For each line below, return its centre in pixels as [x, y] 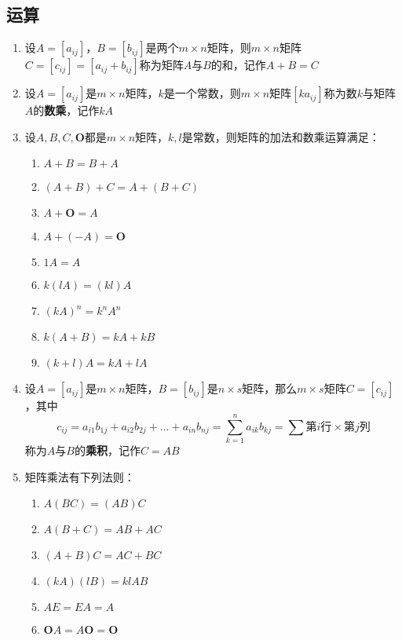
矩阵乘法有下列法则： [80, 476]
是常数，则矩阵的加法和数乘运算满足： [281, 136]
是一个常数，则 [202, 93]
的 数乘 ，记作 [66, 110]
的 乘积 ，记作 [107, 450]
